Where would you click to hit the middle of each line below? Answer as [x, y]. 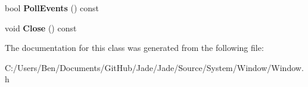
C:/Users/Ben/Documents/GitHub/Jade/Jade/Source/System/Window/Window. [154, 67]
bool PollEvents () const [52, 8]
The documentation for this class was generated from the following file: [134, 48]
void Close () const [41, 28]
